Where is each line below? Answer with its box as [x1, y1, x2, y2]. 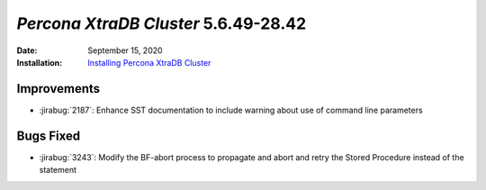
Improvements [16, 81, 101, 96]
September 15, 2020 [87, 45, 163, 56]
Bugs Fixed [16, 128, 81, 143]
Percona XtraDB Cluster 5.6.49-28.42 [16, 14, 307, 33]
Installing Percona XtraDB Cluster [87, 57, 211, 68]
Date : [16, 45, 38, 56]
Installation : [16, 57, 63, 68]
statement [39, 165, 76, 176]
